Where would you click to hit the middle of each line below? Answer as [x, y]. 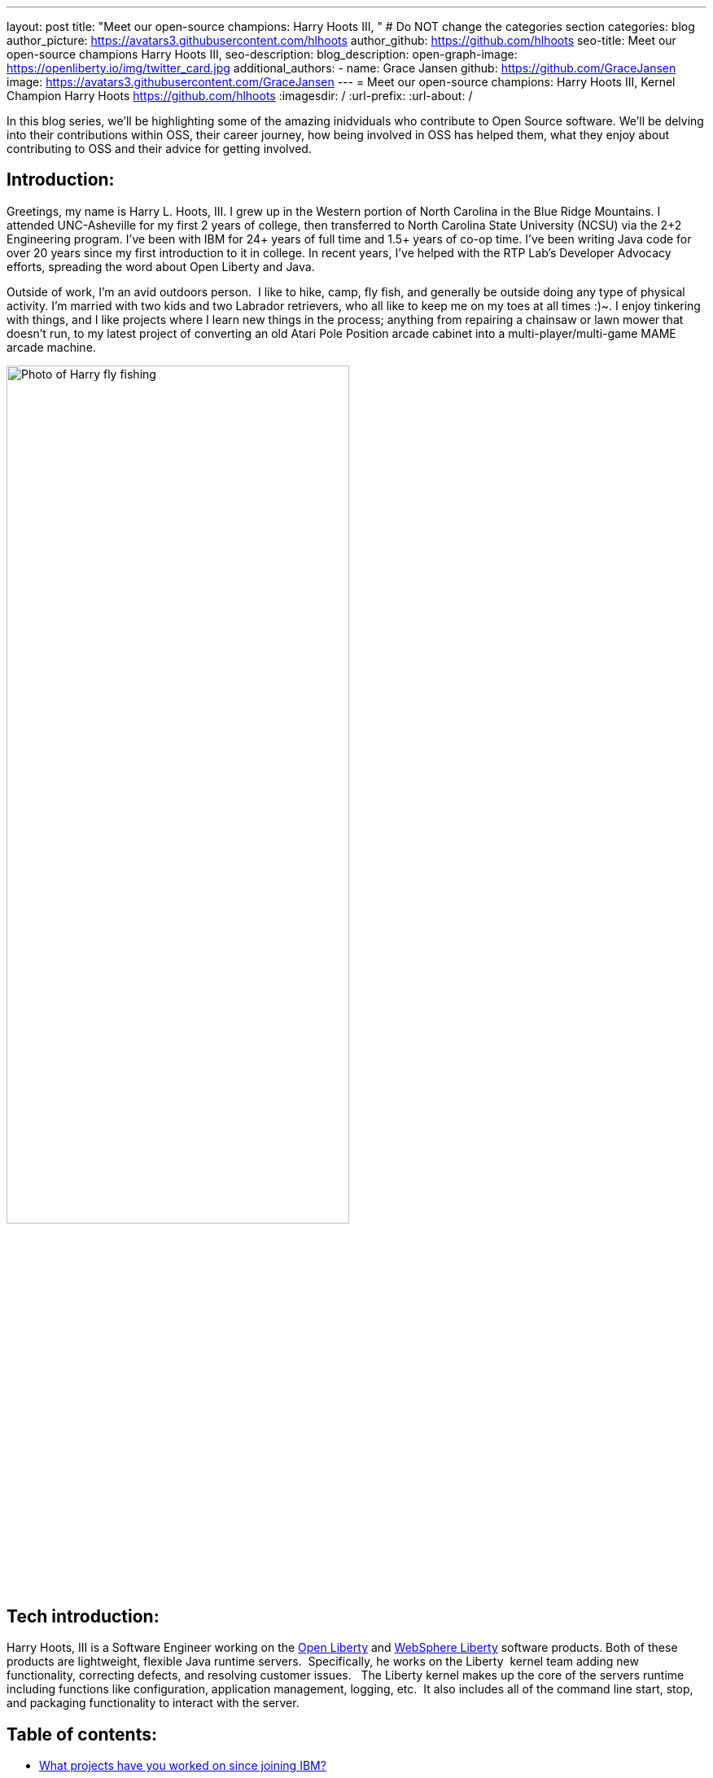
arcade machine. [51, 347]
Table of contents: [82, 1734]
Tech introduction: [83, 1616]
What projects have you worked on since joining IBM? [183, 1765]
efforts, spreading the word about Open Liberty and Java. [161, 266]
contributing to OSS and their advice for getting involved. [159, 149]
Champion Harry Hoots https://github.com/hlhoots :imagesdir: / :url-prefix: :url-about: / [240, 96]
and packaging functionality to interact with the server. [153, 1703]
